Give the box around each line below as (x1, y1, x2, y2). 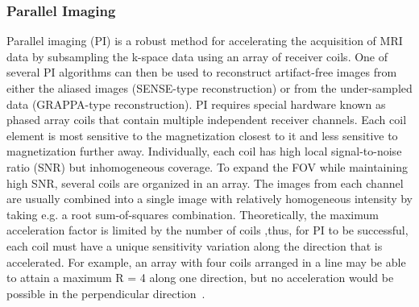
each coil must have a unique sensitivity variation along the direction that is (6, 237, 383, 254)
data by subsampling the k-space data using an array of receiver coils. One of (6, 48, 388, 64)
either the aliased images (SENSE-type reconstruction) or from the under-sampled (6, 80, 413, 96)
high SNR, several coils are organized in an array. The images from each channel (6, 174, 404, 191)
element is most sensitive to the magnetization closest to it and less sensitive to (6, 127, 398, 143)
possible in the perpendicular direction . (6, 284, 205, 301)
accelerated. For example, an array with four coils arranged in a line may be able (6, 253, 406, 270)
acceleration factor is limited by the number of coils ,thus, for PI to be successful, (6, 222, 409, 239)
